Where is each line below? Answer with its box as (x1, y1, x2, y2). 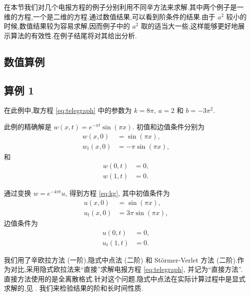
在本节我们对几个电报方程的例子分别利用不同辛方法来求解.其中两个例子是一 (4, 2, 244, 12)
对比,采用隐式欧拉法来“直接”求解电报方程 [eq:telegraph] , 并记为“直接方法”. (10, 264, 243, 274)
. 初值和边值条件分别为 (132, 121, 205, 131)
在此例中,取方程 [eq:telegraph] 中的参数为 (4, 105, 132, 115)
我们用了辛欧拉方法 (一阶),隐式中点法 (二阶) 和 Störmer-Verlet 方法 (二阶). (4, 254, 237, 265)
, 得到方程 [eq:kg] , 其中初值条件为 (65, 188, 170, 198)
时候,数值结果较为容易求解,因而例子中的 (4, 21, 130, 31)
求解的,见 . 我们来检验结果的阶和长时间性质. (4, 283, 144, 293)
